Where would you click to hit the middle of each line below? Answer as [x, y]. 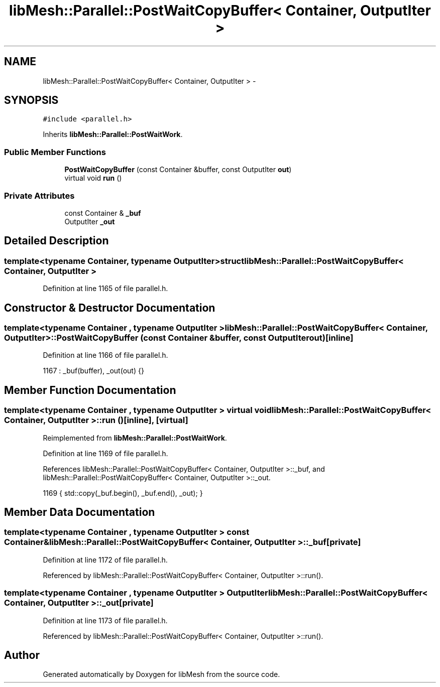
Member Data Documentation [80, 512]
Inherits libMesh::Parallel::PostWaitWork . [113, 134]
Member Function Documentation [90, 390]
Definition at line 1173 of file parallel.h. [105, 620]
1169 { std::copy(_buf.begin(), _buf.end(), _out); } [123, 493]
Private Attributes [39, 195]
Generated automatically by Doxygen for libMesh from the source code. [161, 674]
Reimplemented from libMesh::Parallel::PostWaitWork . [135, 438]
